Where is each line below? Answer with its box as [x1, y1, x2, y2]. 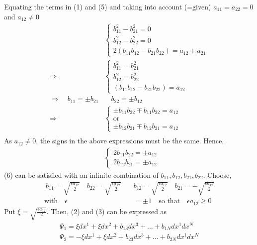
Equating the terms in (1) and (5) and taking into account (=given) [4, 1, 211, 11]
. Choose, [203, 169, 232, 180]
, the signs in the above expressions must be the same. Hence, [36, 135, 224, 146]
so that [159, 198, 180, 205]
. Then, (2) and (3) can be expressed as [46, 206, 167, 216]
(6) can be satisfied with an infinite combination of [4, 169, 159, 180]
